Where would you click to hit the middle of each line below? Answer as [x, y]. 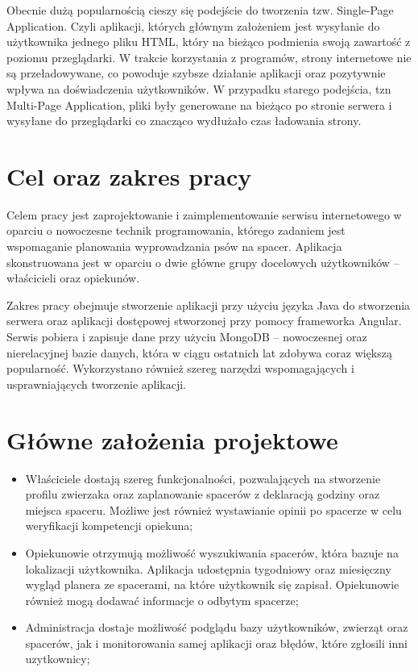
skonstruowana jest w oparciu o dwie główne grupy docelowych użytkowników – [203, 262]
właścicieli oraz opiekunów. [73, 278]
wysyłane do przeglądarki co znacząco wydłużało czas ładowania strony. [184, 121]
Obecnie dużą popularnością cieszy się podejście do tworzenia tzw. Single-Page [200, 10]
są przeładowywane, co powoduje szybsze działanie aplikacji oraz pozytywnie [196, 73]
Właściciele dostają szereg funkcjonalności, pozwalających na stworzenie [203, 478]
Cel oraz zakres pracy [129, 175]
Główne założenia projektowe [172, 439]
